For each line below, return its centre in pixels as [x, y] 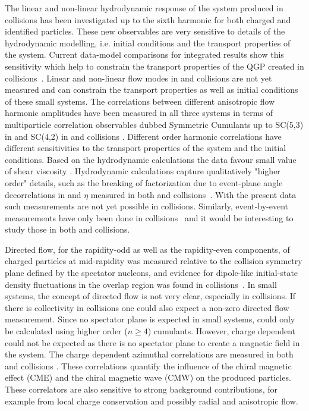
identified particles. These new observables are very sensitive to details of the [145, 31]
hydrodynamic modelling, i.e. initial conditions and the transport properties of [148, 43]
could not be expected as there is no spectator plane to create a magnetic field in [152, 342]
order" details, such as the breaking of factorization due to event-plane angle [144, 182]
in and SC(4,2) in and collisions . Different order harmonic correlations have [143, 136]
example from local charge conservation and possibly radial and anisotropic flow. [152, 401]
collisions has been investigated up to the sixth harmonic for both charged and [148, 19]
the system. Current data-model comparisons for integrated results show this [144, 54]
